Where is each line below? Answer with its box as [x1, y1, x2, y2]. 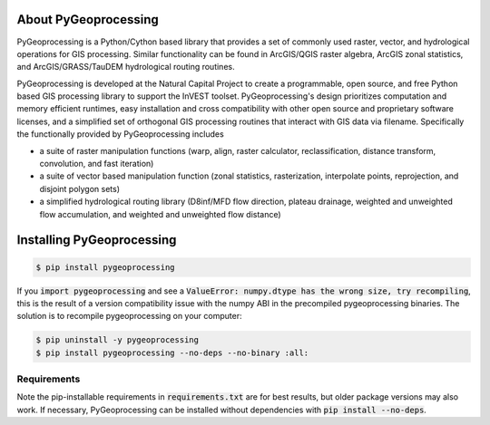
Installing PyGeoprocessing [16, 232, 177, 248]
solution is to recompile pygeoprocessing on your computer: [16, 311, 242, 322]
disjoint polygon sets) [39, 183, 121, 194]
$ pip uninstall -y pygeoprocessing [35, 335, 200, 345]
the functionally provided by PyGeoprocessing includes [16, 129, 224, 140]
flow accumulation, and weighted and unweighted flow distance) [39, 208, 281, 219]
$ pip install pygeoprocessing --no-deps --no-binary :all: [35, 347, 309, 358]
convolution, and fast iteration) [39, 159, 154, 169]
